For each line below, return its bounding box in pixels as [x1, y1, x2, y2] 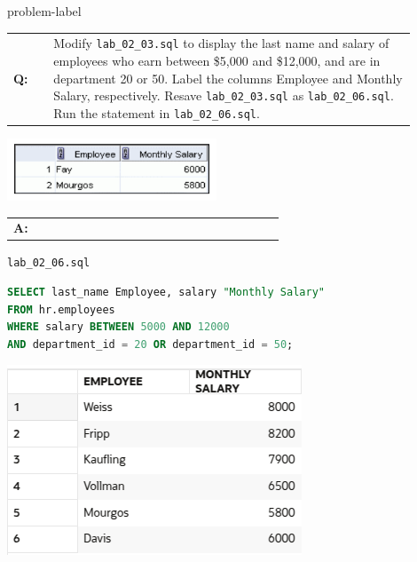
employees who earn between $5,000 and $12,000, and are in [53, 51, 381, 69]
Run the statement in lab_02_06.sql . [53, 103, 260, 122]
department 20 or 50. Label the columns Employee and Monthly [53, 68, 403, 87]
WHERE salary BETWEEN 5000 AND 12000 [7, 321, 230, 334]
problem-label [7, 2, 82, 20]
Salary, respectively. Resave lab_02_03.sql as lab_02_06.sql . [53, 86, 394, 105]
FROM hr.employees [7, 303, 115, 316]
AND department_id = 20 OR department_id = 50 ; [7, 337, 294, 351]
